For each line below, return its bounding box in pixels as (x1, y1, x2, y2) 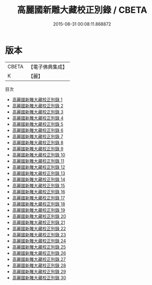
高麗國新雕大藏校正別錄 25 (12, 244, 66, 250)
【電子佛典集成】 (28, 63, 67, 70)
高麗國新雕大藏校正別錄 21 (12, 219, 65, 225)
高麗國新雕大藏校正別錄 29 (12, 268, 66, 274)
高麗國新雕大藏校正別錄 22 (12, 226, 66, 231)
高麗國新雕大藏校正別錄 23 (12, 231, 66, 237)
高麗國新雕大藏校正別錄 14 (12, 176, 65, 182)
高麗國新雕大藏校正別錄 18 (12, 201, 65, 207)
